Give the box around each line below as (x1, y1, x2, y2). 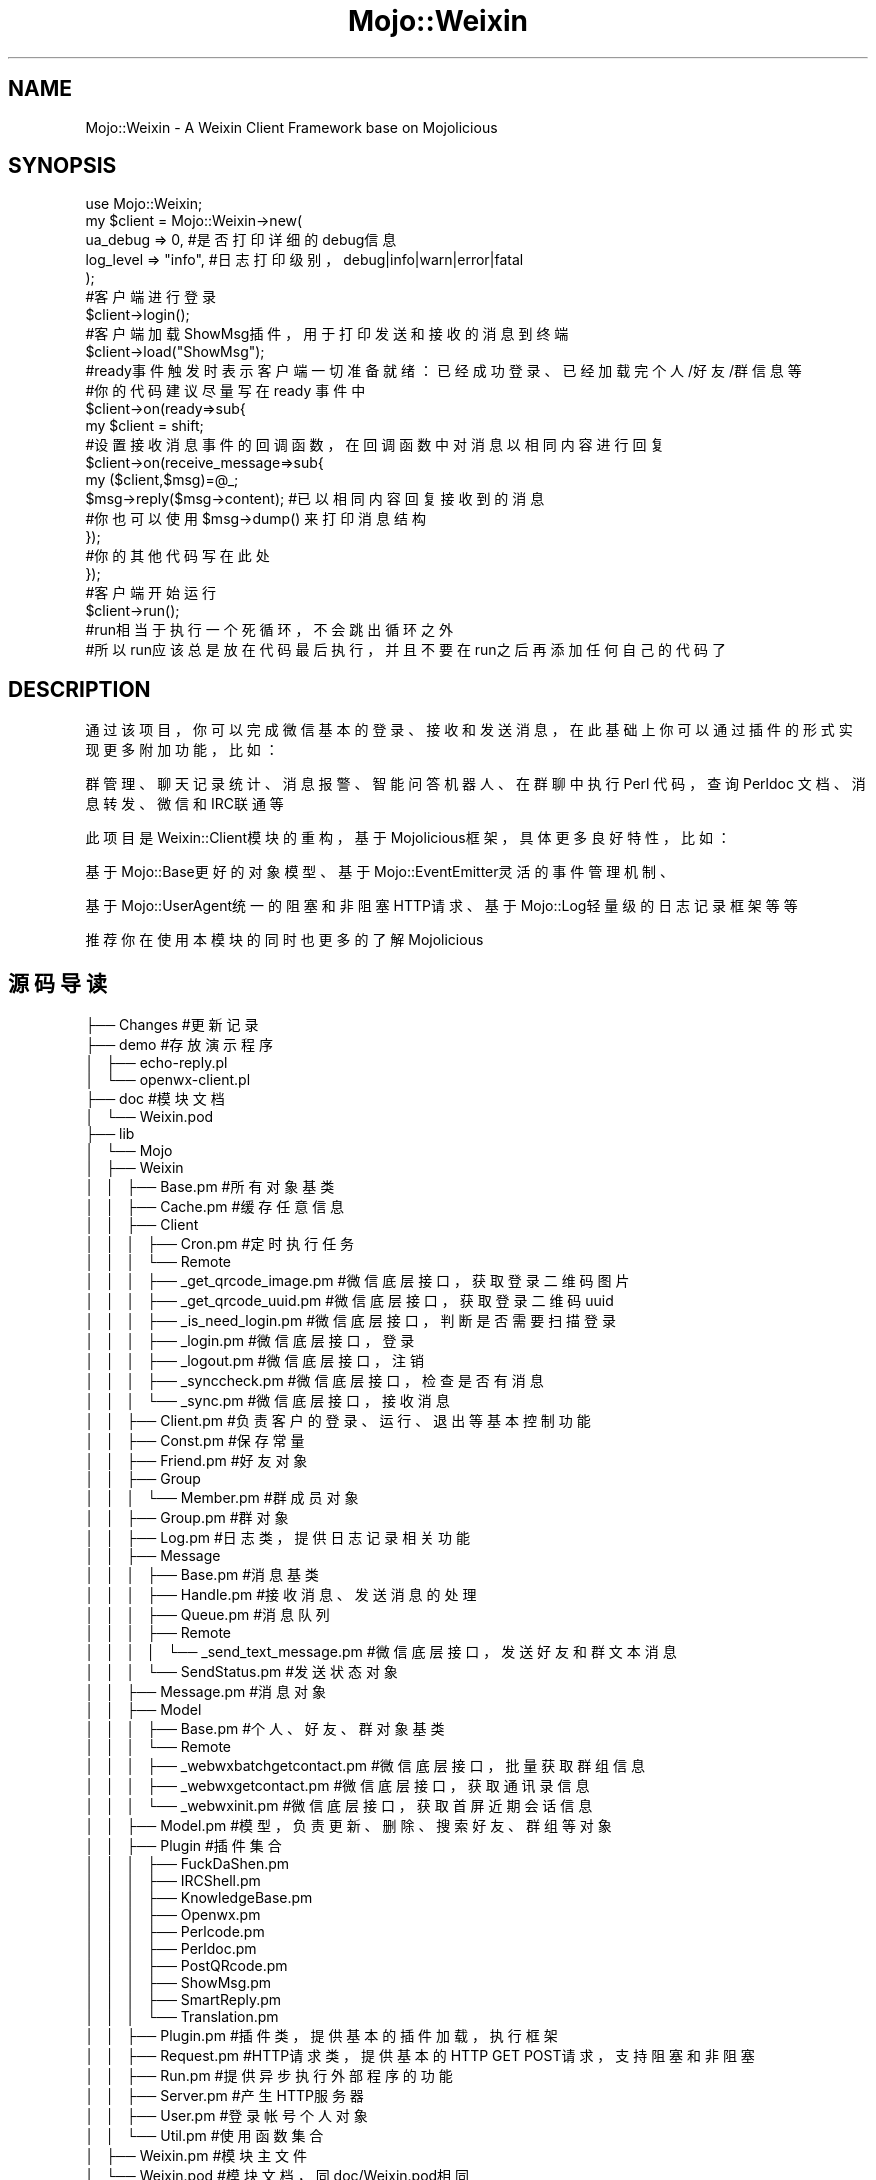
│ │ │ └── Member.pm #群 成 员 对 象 (85, 1489, 359, 1507)
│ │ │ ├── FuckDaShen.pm (85, 1855, 290, 1873)
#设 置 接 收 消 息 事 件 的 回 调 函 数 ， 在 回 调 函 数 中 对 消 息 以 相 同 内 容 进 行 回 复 (85, 436, 665, 454)
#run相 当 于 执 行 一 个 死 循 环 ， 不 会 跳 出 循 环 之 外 (85, 621, 453, 639)
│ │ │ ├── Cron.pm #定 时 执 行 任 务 (85, 1235, 355, 1253)
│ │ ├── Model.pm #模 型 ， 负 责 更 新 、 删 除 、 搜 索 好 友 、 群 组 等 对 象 (85, 1817, 612, 1835)
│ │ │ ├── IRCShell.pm (85, 1872, 261, 1890)
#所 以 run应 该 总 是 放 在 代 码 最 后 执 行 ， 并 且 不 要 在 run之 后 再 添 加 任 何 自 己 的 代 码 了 (85, 641, 726, 659)
